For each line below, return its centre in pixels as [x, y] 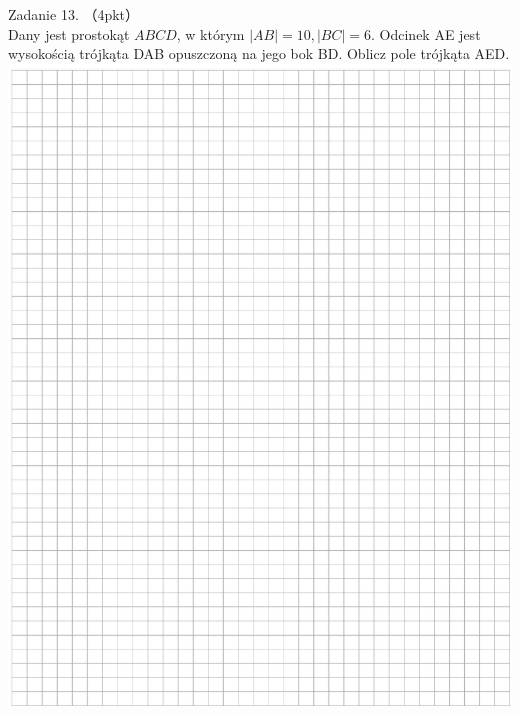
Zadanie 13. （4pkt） [74, 14]
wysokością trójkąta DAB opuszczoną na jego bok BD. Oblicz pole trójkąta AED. [259, 53]
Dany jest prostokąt [69, 33]
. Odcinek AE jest [426, 33]
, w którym [210, 33]
